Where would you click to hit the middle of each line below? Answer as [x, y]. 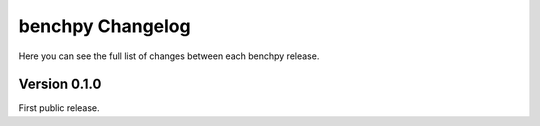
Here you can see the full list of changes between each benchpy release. [169, 56]
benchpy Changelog [104, 26]
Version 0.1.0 [60, 84]
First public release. [59, 108]
